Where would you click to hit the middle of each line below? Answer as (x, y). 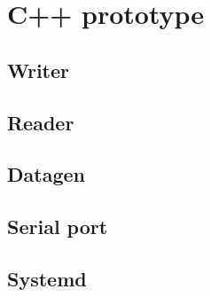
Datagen (46, 174)
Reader (41, 122)
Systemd (47, 278)
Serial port (58, 227)
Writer (39, 70)
